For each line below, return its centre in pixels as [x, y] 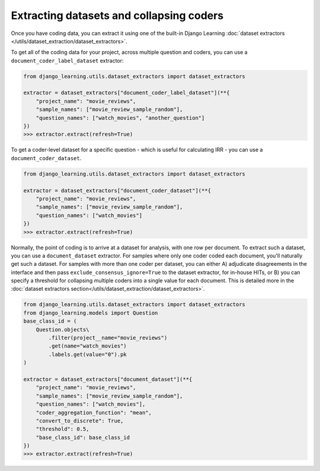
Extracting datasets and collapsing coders [117, 15]
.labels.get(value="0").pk [87, 354]
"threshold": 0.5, [63, 429]
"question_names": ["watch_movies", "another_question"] [120, 118]
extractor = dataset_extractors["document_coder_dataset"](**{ [117, 190]
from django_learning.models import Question [91, 313]
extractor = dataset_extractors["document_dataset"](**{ [108, 379]
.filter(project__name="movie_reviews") [108, 338]
